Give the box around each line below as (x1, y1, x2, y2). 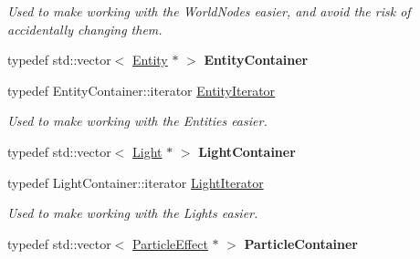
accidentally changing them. (7, 19, 163, 38)
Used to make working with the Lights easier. (7, 203, 258, 223)
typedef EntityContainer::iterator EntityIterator (7, 80, 276, 99)
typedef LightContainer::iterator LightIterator (7, 172, 264, 192)
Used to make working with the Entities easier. (7, 111, 268, 130)
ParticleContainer (244, 233, 358, 253)
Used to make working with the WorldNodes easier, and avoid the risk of (7, 2, 411, 20)
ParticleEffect (132, 233, 208, 253)
